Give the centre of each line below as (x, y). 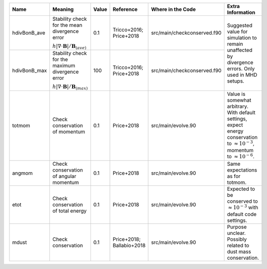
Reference (125, 9)
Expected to (241, 189)
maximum (64, 66)
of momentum (69, 132)
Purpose (237, 226)
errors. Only (241, 68)
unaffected (240, 50)
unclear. (236, 233)
